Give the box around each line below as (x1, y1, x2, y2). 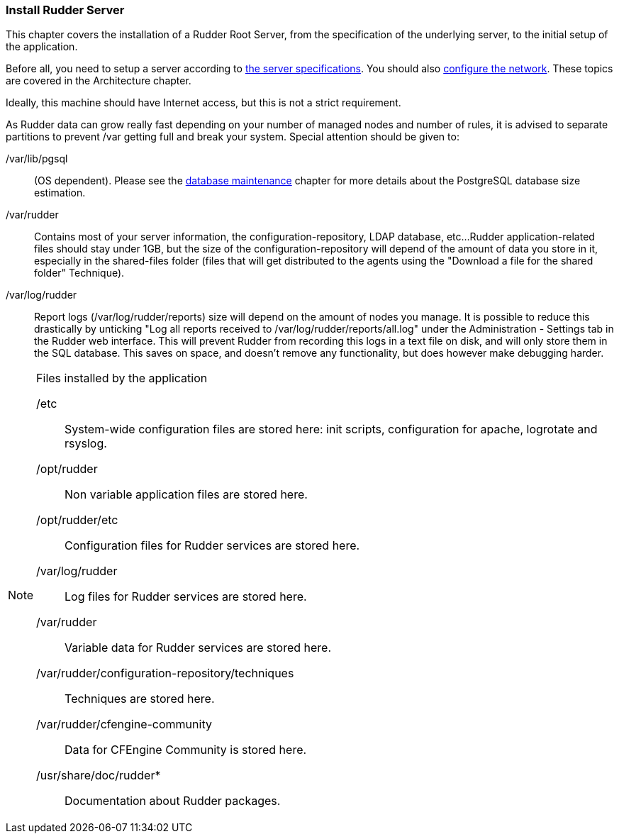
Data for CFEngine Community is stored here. (65, 743, 307, 757)
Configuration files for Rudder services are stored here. (65, 538, 360, 553)
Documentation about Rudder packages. (65, 794, 281, 809)
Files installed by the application (36, 371, 208, 386)
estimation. (34, 187, 86, 199)
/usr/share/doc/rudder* (36, 768, 161, 783)
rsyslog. (65, 436, 107, 451)
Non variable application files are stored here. (65, 487, 308, 502)
